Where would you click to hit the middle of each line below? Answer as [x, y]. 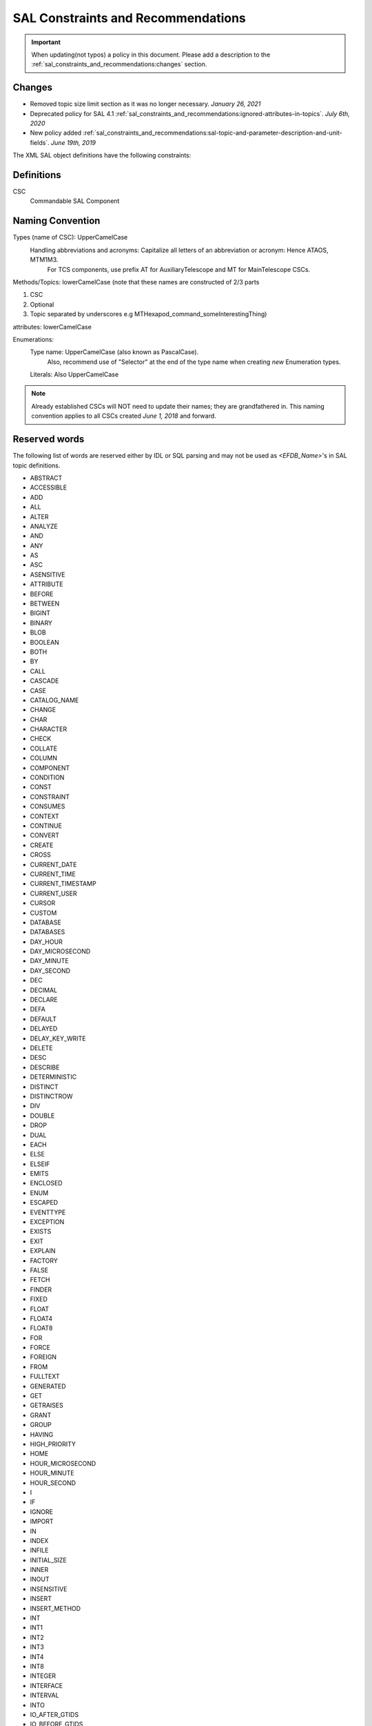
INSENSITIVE [49, 1589]
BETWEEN [45, 603]
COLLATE [44, 748]
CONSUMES [48, 806]
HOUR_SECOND [53, 1483]
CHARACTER [49, 729]
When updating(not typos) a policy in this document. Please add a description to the [151, 55]
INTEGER [43, 1676]
